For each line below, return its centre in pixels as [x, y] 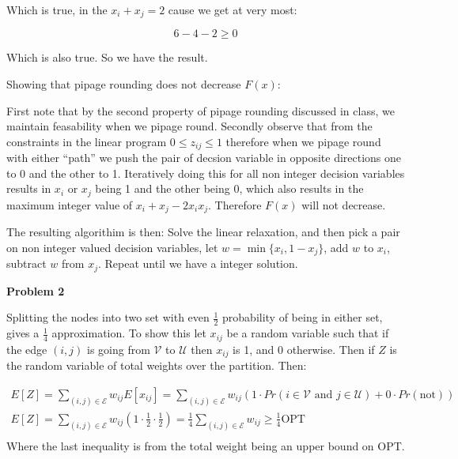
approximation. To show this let [129, 333]
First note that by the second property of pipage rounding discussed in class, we [201, 110]
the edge [27, 349]
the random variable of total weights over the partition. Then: [157, 365]
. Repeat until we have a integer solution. [198, 263]
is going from [118, 349]
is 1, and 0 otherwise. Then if [304, 349]
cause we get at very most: [233, 9]
